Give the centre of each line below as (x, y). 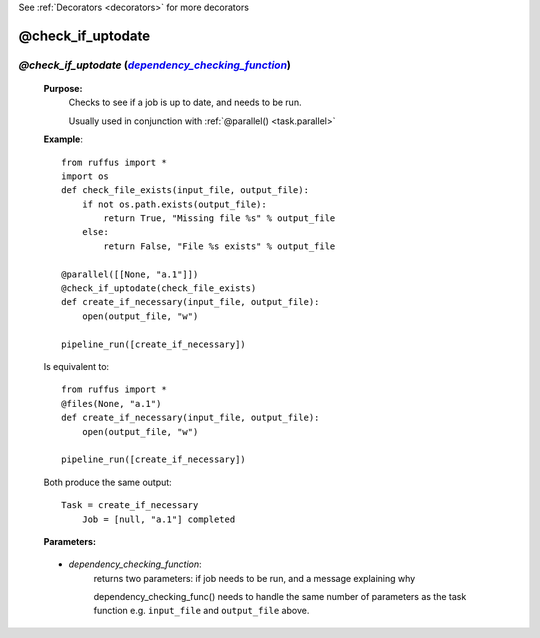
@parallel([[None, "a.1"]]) (130, 274)
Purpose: (63, 88)
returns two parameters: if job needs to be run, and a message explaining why (254, 578)
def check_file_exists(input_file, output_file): (185, 190)
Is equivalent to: (76, 366)
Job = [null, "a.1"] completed (158, 519)
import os (85, 176)
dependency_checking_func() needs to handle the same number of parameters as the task (280, 597)
